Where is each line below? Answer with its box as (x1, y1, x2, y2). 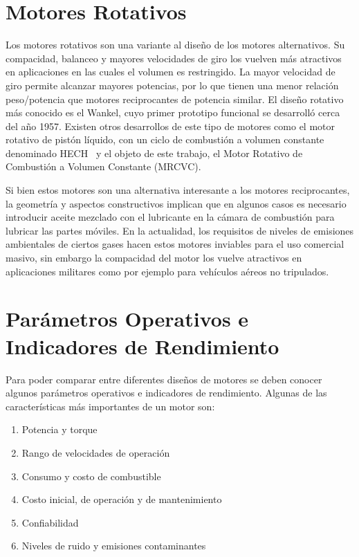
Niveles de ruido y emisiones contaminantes (21, 538, 206, 553)
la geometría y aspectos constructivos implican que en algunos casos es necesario (6, 196, 347, 210)
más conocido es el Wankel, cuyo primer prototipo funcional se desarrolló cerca (6, 105, 340, 120)
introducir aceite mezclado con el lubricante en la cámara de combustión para (6, 210, 335, 224)
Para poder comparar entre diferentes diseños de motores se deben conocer (6, 372, 322, 386)
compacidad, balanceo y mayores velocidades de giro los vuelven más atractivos (6, 51, 342, 65)
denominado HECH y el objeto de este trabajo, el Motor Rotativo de (6, 145, 303, 160)
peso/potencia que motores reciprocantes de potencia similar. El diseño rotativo (6, 91, 344, 106)
